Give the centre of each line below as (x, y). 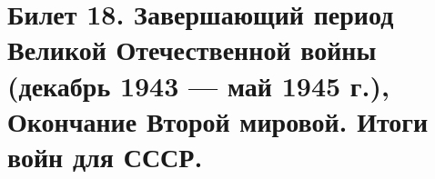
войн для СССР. (105, 156)
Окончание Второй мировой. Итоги (218, 120)
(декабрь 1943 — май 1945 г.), (198, 85)
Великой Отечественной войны (192, 50)
